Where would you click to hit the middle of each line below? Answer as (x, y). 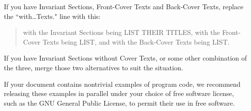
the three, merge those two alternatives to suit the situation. (94, 67)
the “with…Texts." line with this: (52, 16)
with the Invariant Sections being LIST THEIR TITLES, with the (121, 32)
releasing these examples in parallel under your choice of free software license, (119, 93)
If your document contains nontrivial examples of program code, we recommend (122, 84)
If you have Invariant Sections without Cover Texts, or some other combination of (125, 58)
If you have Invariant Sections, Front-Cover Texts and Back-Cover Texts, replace (124, 6)
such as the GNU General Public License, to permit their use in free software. (119, 103)
